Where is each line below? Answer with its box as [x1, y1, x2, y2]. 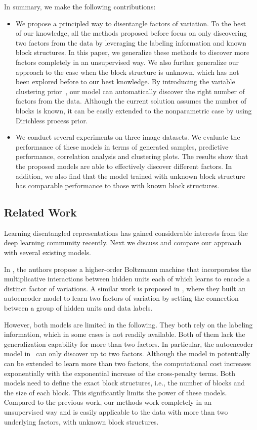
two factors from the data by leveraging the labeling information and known [15, 37, 246, 48]
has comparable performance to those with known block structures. [15, 180, 219, 191]
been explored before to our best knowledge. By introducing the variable [15, 76, 235, 87]
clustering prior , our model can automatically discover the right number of [15, 86, 245, 96]
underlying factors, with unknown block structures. [4, 416, 159, 427]
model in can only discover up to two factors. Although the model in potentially [4, 348, 250, 359]
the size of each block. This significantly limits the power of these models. [4, 387, 227, 397]
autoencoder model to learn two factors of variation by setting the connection [4, 293, 239, 303]
